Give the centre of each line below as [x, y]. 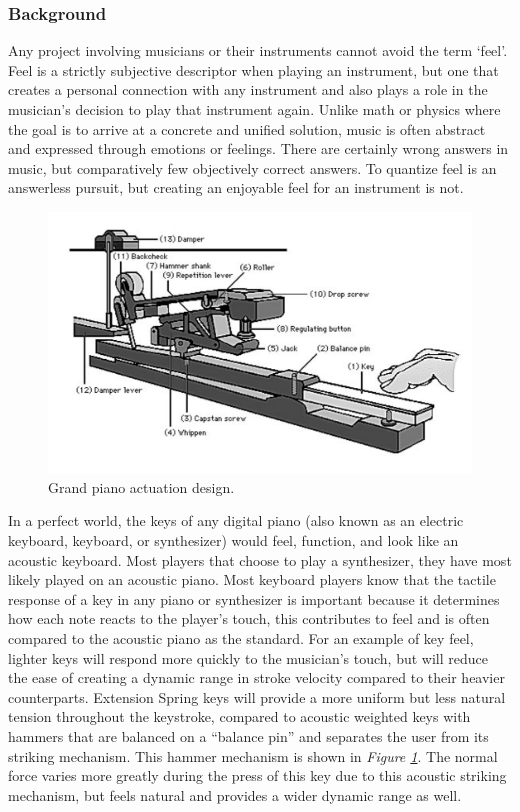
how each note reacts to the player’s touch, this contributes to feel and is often [249, 618]
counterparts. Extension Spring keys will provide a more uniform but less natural [257, 696]
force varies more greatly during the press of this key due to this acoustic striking [257, 775]
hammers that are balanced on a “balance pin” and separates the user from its [248, 735]
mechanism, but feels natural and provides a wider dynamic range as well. [235, 794]
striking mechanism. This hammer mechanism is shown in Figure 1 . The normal [253, 755]
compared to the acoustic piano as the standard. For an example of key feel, [241, 637]
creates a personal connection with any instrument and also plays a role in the [248, 89]
